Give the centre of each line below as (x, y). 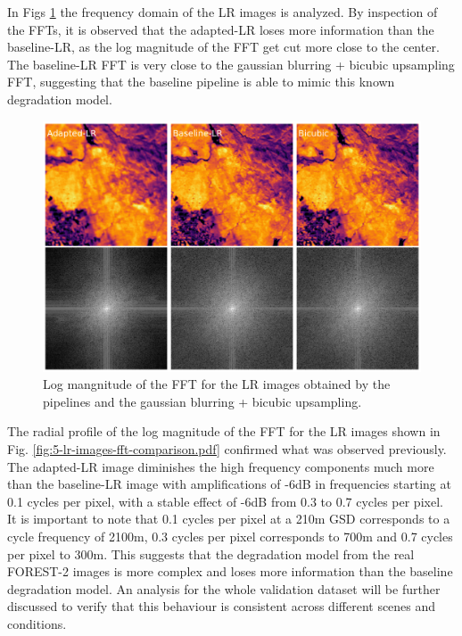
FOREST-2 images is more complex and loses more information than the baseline (230, 571)
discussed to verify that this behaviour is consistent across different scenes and (222, 606)
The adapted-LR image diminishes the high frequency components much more (221, 466)
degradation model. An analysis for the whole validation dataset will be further (224, 588)
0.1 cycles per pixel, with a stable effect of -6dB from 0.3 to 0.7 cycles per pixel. (225, 501)
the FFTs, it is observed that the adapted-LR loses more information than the (221, 29)
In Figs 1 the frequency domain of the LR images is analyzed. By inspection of (223, 12)
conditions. (37, 624)
